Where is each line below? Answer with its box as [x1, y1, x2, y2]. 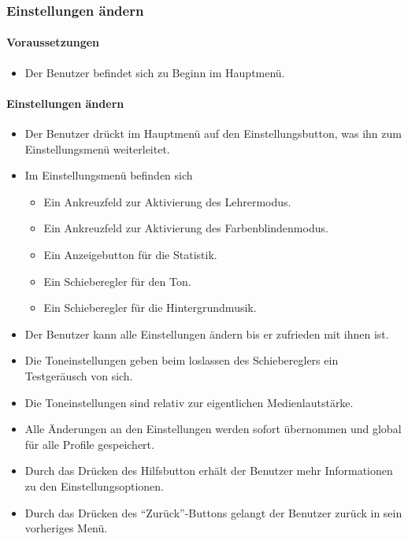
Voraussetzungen [6, 34, 100, 50]
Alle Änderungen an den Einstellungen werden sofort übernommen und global [24, 421, 402, 437]
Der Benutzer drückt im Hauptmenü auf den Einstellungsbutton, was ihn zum [24, 125, 402, 142]
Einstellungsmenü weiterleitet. [24, 140, 170, 157]
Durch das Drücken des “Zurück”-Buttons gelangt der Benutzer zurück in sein [24, 504, 402, 521]
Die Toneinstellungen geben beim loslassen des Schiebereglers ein [24, 352, 339, 369]
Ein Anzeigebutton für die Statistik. [43, 246, 217, 262]
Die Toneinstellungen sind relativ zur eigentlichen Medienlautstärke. [24, 394, 354, 410]
